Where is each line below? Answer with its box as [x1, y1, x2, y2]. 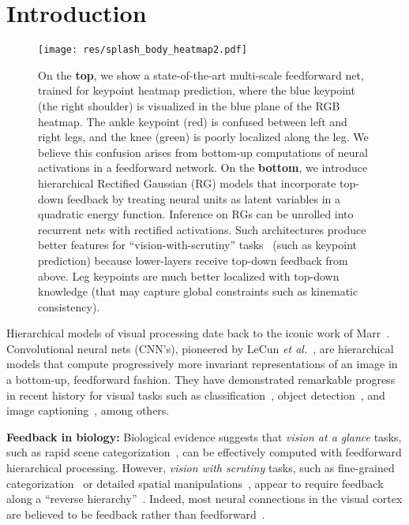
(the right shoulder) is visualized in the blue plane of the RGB [38, 97, 340, 114]
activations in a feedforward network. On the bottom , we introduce [38, 159, 368, 176]
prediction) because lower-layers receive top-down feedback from [38, 251, 348, 268]
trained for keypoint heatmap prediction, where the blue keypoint [38, 82, 355, 99]
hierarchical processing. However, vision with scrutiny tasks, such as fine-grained [6, 460, 395, 476]
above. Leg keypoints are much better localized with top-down [38, 267, 340, 284]
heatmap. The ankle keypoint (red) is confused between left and [38, 113, 347, 129]
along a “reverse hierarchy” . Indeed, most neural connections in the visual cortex [6, 490, 403, 507]
